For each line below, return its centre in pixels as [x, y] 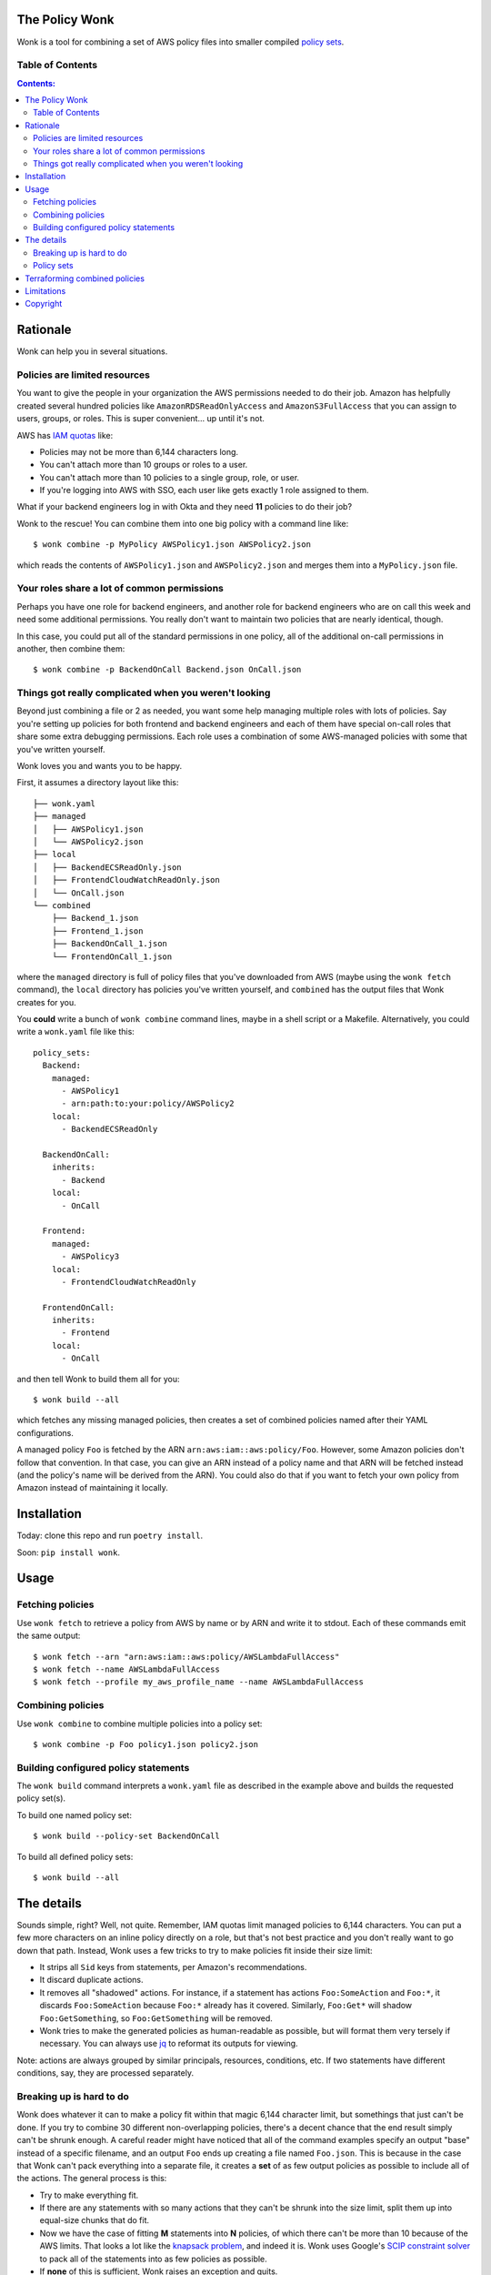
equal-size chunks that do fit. [95, 2220]
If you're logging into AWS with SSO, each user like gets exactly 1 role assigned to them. [204, 490]
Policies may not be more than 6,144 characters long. [139, 451]
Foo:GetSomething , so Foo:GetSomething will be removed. [156, 2018]
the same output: [49, 1636]
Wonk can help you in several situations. [92, 351]
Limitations [45, 290]
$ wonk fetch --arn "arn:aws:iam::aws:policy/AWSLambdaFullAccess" [186, 1657]
